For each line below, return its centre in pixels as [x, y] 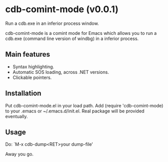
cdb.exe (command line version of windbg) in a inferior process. [72, 38]
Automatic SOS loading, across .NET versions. [61, 72]
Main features [28, 54]
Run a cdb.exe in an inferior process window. [52, 23]
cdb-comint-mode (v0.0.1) [62, 9]
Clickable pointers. [32, 77]
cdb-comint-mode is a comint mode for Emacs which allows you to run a [81, 33]
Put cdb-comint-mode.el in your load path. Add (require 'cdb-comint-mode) [84, 105]
